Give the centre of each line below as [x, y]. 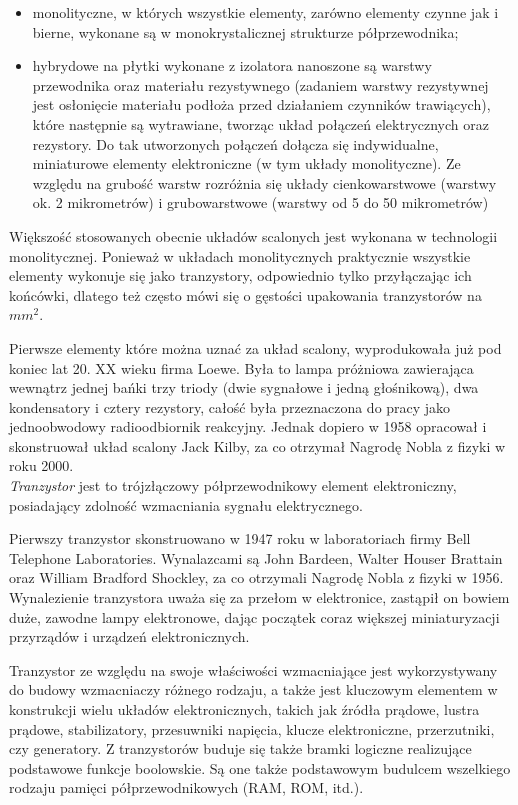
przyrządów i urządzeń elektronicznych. [129, 636]
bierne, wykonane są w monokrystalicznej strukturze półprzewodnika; [245, 31]
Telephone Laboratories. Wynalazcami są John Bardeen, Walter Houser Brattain [256, 557]
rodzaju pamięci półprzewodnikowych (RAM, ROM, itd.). [186, 787]
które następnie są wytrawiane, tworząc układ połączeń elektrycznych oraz [260, 123]
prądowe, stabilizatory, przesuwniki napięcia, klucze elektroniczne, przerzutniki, [252, 728]
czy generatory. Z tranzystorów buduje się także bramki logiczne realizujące [240, 748]
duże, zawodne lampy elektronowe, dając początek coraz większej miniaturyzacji [254, 616]
